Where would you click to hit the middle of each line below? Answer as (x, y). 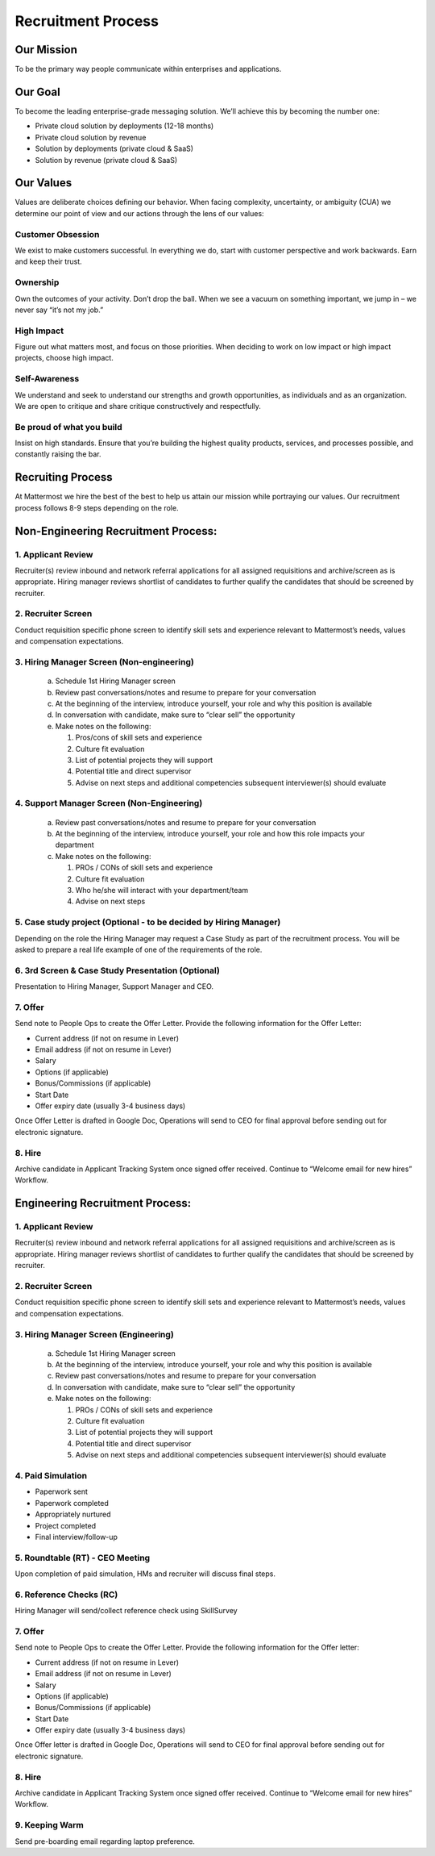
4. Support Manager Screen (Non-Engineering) (109, 803)
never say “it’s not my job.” (59, 310)
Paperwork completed (72, 1503)
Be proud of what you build (68, 427)
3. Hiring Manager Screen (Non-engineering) (105, 662)
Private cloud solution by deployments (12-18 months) (124, 126)
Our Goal (37, 92)
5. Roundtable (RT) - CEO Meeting (83, 1558)
